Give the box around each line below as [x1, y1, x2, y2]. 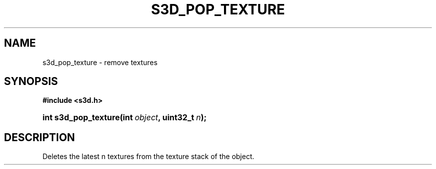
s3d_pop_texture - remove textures [42, 58, 158, 67]
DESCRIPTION [4, 131, 75, 144]
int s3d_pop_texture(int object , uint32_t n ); [42, 112, 207, 123]
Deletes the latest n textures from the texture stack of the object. [42, 152, 254, 161]
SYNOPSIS [4, 75, 58, 88]
